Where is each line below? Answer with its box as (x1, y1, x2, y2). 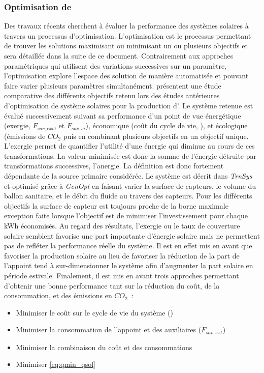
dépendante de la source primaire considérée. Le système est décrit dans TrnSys (4, 170, 252, 181)
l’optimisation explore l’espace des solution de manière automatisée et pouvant (4, 70, 249, 81)
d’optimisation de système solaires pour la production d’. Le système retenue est (4, 100, 253, 110)
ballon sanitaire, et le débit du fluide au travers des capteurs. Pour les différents (4, 190, 252, 201)
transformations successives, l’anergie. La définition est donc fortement (4, 160, 224, 171)
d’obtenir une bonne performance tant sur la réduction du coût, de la (4, 280, 220, 291)
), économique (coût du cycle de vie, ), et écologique (85, 120, 248, 131)
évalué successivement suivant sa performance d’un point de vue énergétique (4, 110, 241, 121)
